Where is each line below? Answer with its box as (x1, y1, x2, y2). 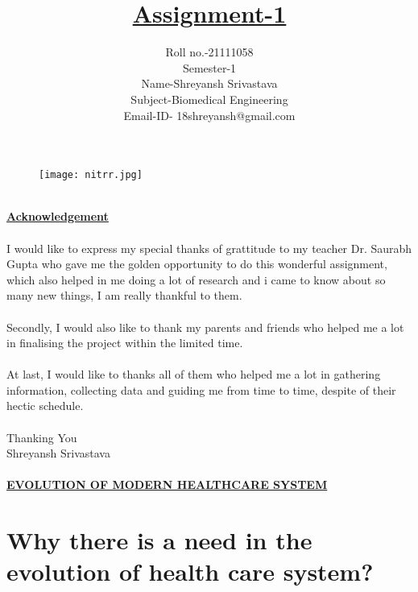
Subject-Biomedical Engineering (130, 90, 288, 107)
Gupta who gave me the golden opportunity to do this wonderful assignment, (6, 255, 387, 272)
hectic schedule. (6, 397, 84, 414)
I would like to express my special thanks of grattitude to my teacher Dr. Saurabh (6, 239, 412, 256)
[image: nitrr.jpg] (39, 169, 143, 181)
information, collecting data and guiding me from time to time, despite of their (6, 381, 396, 398)
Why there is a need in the (6, 524, 312, 557)
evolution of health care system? (6, 555, 374, 588)
